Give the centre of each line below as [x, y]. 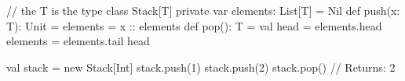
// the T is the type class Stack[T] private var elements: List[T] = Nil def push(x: [203, 10]
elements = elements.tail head [78, 41]
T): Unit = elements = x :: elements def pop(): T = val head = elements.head [194, 25]
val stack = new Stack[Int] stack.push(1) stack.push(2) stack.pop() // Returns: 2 [201, 67]
